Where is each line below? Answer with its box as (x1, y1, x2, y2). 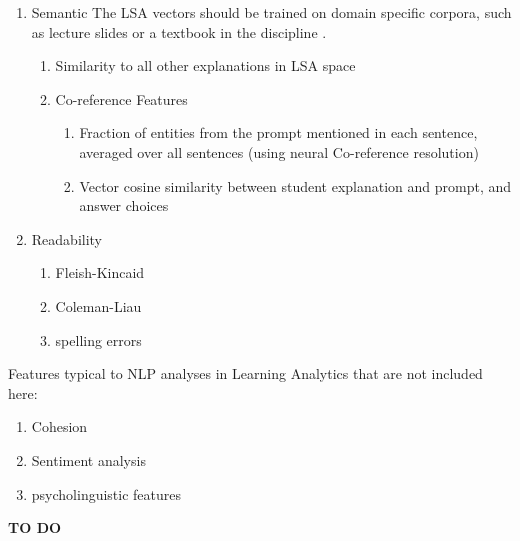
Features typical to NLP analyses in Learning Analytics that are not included (8, 363, 483, 384)
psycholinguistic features (31, 483, 182, 504)
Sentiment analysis (31, 449, 146, 470)
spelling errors (55, 329, 142, 350)
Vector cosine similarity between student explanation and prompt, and (79, 175, 512, 196)
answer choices (79, 195, 169, 216)
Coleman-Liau (55, 295, 142, 316)
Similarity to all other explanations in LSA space (55, 55, 356, 76)
